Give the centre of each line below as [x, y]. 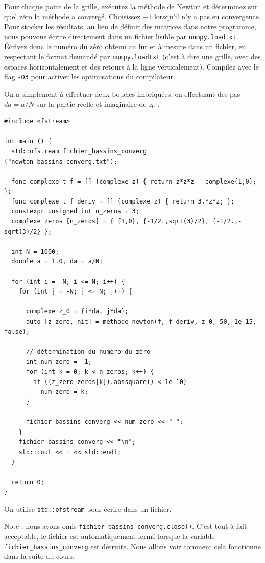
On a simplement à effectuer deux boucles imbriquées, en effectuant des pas [122, 93]
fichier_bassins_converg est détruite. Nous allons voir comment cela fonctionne [132, 546]
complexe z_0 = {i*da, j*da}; [77, 312]
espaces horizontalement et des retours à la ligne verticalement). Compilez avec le [131, 66]
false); [17, 332]
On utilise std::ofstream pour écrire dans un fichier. [88, 509]
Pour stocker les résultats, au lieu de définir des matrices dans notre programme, [130, 26]
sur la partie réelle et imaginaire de [91, 104]
